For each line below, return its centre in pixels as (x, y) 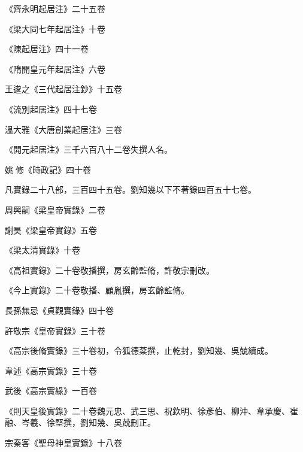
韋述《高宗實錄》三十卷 (51, 370)
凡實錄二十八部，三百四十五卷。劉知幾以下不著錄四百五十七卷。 (131, 189)
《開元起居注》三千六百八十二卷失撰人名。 (89, 149)
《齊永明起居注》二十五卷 (55, 8)
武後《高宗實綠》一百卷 (51, 391)
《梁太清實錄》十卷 (43, 250)
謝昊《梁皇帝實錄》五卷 (51, 230)
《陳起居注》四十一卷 (47, 49)
